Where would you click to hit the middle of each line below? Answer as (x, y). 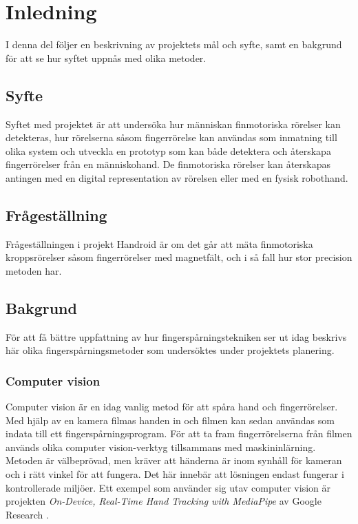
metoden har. (34, 270)
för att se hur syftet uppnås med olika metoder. (106, 57)
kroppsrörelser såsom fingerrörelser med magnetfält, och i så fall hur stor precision (179, 257)
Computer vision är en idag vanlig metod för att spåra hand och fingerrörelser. (172, 407)
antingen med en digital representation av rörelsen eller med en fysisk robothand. (177, 177)
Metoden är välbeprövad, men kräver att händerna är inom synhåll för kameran (174, 460)
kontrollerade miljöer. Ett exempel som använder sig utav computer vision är (168, 487)
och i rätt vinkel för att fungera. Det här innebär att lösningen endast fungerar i (175, 474)
